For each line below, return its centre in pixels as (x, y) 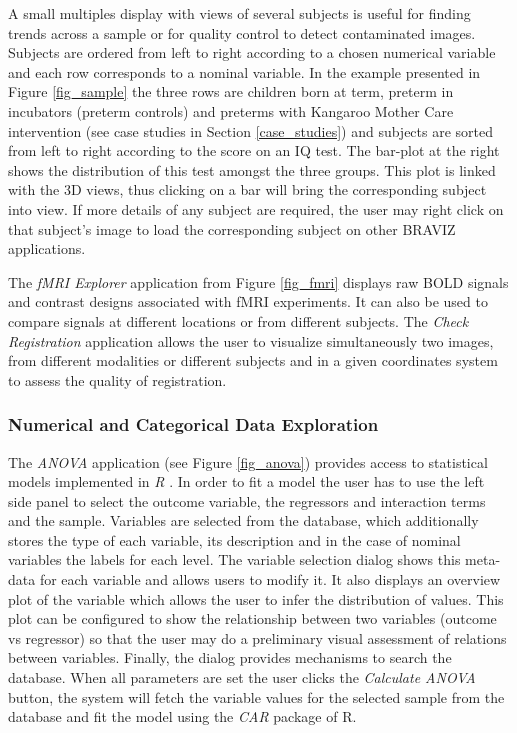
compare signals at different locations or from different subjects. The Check (238, 320)
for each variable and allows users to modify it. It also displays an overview (270, 579)
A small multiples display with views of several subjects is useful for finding (239, 13)
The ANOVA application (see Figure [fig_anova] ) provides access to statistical (248, 461)
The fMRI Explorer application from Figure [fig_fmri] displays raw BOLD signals (258, 281)
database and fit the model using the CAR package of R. (182, 716)
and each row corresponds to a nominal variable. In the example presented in (244, 71)
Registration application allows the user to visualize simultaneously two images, (251, 340)
